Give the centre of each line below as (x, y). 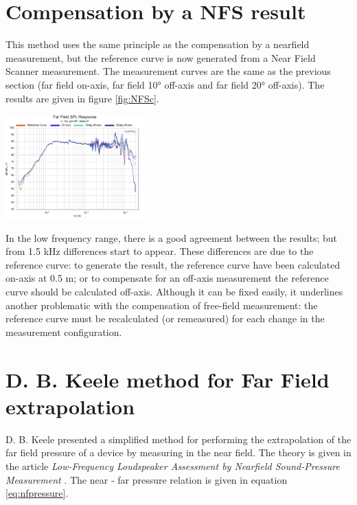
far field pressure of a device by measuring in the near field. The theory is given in (178, 452)
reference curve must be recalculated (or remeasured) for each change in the (165, 318)
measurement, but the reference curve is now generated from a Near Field (161, 57)
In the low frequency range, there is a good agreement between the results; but (171, 237)
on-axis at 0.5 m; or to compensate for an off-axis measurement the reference (167, 278)
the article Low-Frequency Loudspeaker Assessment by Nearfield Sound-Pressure (173, 465)
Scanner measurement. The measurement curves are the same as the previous (168, 71)
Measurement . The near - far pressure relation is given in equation (147, 479)
